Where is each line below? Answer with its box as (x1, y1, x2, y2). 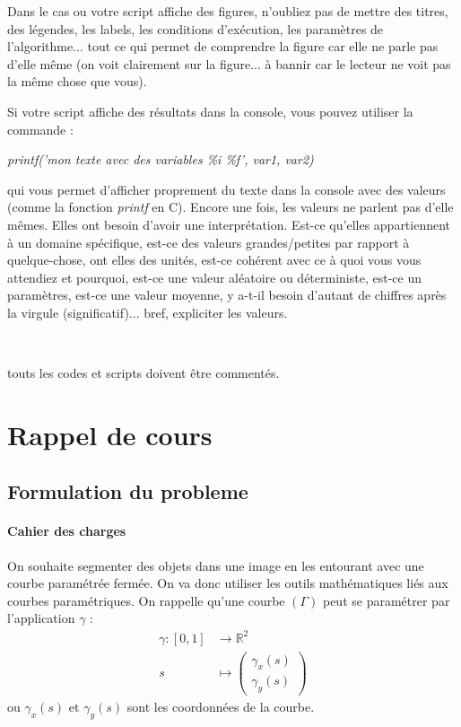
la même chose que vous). (7, 72, 147, 91)
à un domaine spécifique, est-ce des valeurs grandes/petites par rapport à (7, 232, 410, 251)
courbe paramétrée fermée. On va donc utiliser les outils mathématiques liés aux (7, 574, 448, 592)
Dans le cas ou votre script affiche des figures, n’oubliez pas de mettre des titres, (7, 2, 448, 20)
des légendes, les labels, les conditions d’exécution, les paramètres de (7, 19, 384, 38)
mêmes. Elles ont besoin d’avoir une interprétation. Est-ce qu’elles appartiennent (7, 215, 451, 233)
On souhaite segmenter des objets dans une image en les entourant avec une (7, 556, 424, 574)
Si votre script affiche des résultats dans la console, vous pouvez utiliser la (7, 101, 413, 120)
